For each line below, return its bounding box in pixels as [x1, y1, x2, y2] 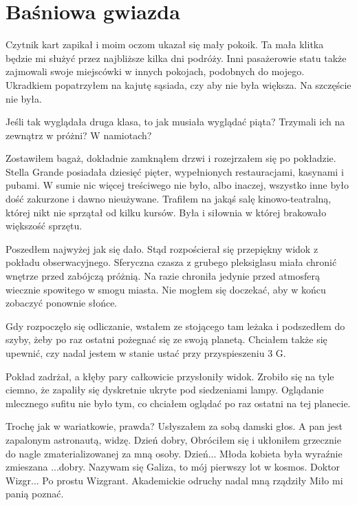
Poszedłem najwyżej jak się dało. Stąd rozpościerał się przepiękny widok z [6, 241, 318, 256]
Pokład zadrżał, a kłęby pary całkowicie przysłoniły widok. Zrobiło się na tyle [6, 369, 334, 383]
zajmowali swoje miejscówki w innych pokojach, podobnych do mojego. [6, 64, 305, 79]
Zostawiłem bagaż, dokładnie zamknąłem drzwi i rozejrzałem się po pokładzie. [6, 151, 336, 165]
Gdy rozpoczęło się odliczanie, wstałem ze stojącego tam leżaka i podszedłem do [6, 318, 345, 333]
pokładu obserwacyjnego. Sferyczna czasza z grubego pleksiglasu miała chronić [6, 255, 337, 269]
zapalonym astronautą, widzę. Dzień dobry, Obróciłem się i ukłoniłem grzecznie [6, 432, 341, 446]
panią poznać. [6, 486, 64, 501]
